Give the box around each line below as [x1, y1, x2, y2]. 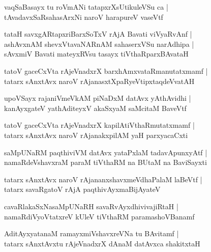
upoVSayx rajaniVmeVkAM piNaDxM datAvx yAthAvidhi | [4, 93, 191, 103]
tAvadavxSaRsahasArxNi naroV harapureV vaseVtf [4, 11, 163, 22]
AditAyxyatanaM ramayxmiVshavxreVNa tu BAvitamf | [4, 228, 179, 239]
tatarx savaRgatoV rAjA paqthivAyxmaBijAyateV [4, 184, 161, 194]
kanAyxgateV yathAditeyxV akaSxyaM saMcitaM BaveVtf [4, 102, 187, 113]
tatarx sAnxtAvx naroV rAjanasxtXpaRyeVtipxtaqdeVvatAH [4, 75, 195, 86]
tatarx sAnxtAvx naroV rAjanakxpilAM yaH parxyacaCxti [4, 129, 188, 140]
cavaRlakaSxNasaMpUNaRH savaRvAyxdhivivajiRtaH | [4, 201, 178, 211]
